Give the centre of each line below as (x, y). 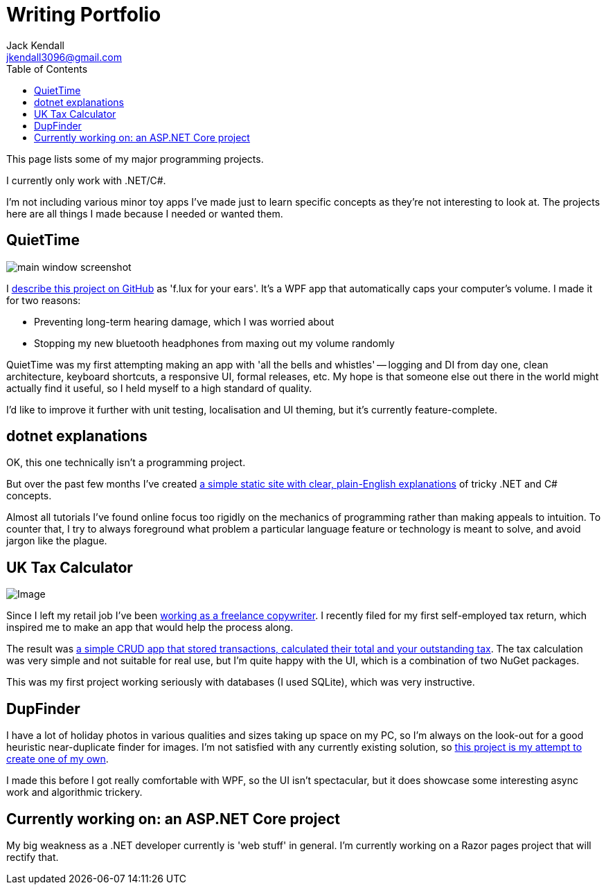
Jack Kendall (35, 45)
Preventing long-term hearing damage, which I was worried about (184, 321)
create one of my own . (57, 759)
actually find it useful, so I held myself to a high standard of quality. (159, 388)
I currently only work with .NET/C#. (86, 180)
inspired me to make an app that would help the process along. (150, 628)
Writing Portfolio (84, 15)
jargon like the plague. (57, 541)
